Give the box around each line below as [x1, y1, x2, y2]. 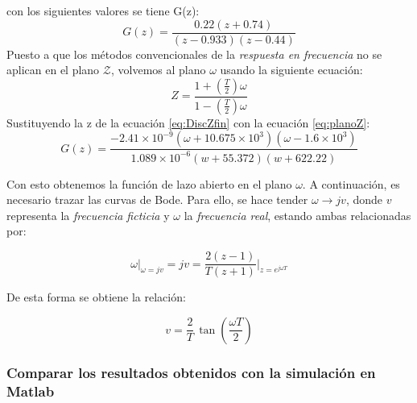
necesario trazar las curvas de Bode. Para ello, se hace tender [6, 191, 308, 208]
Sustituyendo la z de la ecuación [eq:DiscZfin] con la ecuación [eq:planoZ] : [6, 114, 370, 131]
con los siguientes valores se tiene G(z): [6, 2, 200, 19]
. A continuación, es [302, 175, 400, 192]
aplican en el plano [6, 61, 100, 78]
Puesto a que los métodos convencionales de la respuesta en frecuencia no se [6, 45, 382, 62]
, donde [345, 191, 383, 208]
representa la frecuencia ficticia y [6, 206, 170, 223]
